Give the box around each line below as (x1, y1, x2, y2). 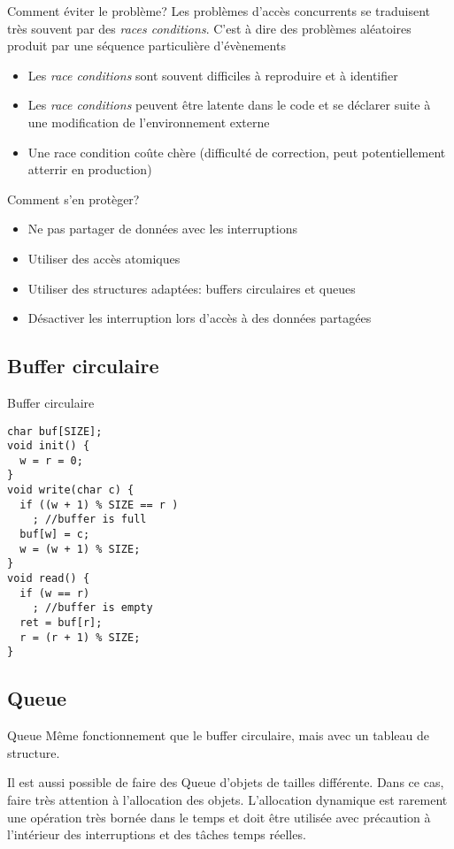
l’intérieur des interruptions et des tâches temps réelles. (7, 825, 306, 844)
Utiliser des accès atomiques (27, 249, 181, 267)
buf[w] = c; (19, 528, 90, 541)
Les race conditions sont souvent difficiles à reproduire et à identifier (27, 65, 398, 84)
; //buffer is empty (32, 601, 153, 615)
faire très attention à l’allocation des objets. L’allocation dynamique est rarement (7, 791, 448, 808)
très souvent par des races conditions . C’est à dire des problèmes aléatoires (7, 19, 412, 37)
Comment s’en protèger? (7, 189, 140, 208)
